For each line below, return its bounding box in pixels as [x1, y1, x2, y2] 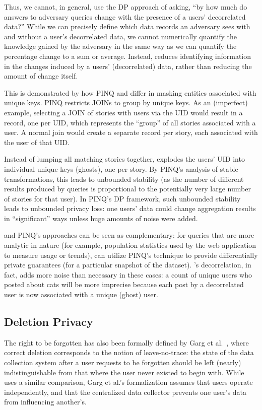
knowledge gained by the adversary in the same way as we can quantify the [4, 41, 237, 51]
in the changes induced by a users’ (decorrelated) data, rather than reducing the [4, 60, 252, 71]
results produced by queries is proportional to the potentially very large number [4, 183, 251, 194]
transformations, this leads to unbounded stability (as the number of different [4, 173, 244, 184]
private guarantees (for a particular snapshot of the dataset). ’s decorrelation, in [4, 259, 251, 270]
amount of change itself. [4, 71, 78, 81]
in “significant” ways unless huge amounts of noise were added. [4, 213, 198, 223]
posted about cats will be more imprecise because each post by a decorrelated [4, 279, 244, 290]
